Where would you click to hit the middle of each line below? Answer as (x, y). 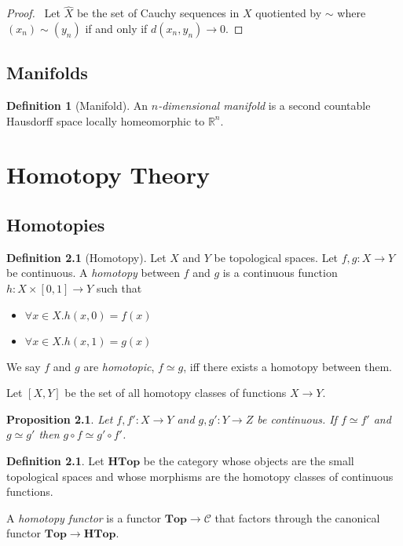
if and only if (116, 28)
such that (119, 288)
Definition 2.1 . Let (55, 460)
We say (24, 366)
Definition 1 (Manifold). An (77, 106)
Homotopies (56, 224)
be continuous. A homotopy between (93, 273)
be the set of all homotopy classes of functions (176, 393)
